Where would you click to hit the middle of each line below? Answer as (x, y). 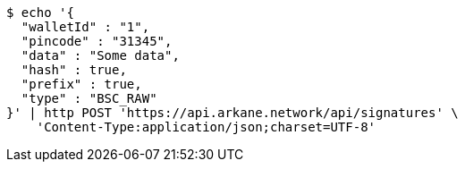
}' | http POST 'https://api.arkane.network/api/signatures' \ (232, 113)
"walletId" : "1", (85, 27)
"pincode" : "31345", (97, 41)
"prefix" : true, (81, 84)
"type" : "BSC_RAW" (89, 98)
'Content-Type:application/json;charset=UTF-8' (206, 127)
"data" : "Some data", (100, 55)
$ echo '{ (40, 13)
